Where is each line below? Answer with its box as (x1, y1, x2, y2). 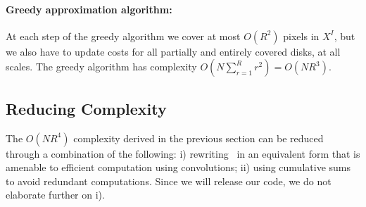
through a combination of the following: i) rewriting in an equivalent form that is (6, 146, 360, 161)
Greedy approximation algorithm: (6, 1, 172, 16)
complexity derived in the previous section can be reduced (73, 130, 324, 145)
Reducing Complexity (6, 97, 167, 119)
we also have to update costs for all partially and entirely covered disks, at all (6, 44, 341, 58)
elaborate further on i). (6, 187, 105, 202)
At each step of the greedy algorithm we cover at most (6, 28, 241, 43)
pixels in (283, 28, 320, 43)
